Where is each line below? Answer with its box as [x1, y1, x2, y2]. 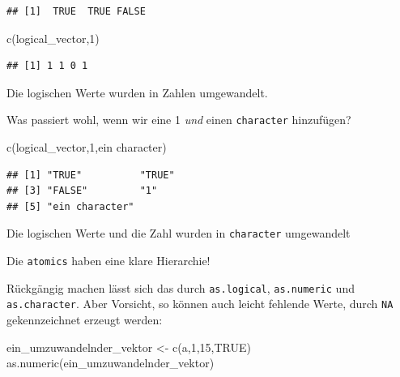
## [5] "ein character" [6, 200, 134, 212]
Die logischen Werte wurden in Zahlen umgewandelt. [6, 84, 268, 101]
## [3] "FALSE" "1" [6, 185, 158, 197]
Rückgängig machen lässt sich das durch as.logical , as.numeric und [6, 279, 355, 296]
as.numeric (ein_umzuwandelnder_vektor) [6, 354, 215, 371]
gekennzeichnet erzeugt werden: [6, 311, 163, 328]
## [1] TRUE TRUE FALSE [6, 6, 146, 17]
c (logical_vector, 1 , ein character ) [6, 139, 167, 156]
